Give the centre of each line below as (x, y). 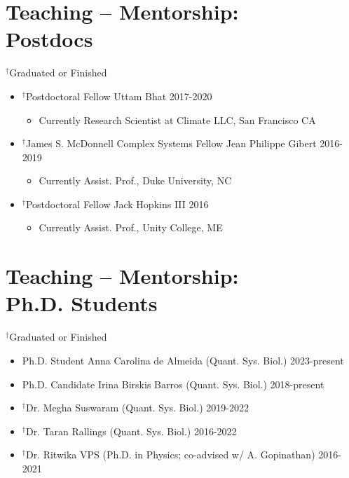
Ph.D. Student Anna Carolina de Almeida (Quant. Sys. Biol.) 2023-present (183, 360)
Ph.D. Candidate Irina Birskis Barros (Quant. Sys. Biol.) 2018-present (173, 384)
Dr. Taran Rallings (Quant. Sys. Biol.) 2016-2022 (131, 431)
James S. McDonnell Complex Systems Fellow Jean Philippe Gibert (171, 143)
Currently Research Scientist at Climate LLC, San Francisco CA (177, 120)
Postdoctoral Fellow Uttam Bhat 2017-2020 (119, 96)
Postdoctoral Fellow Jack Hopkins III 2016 (117, 204)
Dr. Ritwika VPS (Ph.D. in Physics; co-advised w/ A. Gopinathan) (170, 455)
